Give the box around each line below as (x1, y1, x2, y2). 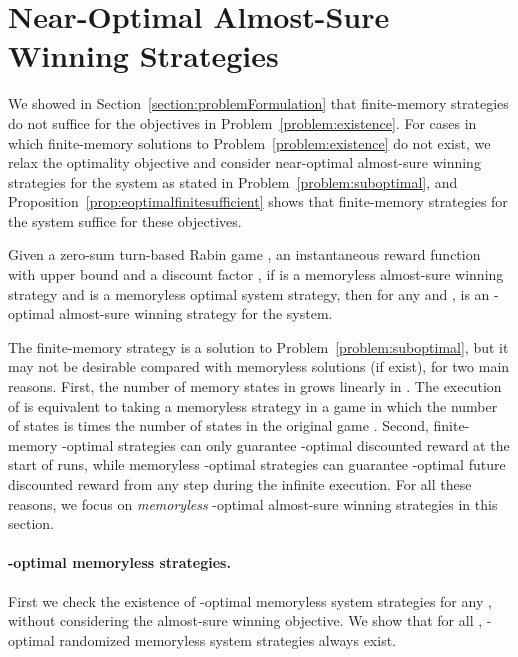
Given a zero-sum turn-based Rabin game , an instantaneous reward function (8, 244, 481, 265)
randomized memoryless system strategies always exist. (59, 629, 396, 650)
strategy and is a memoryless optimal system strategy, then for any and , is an (8, 283, 490, 304)
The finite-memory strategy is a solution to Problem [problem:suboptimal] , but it (8, 336, 509, 357)
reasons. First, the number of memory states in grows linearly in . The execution (8, 376, 502, 397)
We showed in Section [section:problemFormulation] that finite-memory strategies (8, 93, 509, 114)
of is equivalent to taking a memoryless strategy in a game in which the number (8, 395, 498, 416)
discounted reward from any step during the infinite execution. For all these (8, 474, 472, 494)
